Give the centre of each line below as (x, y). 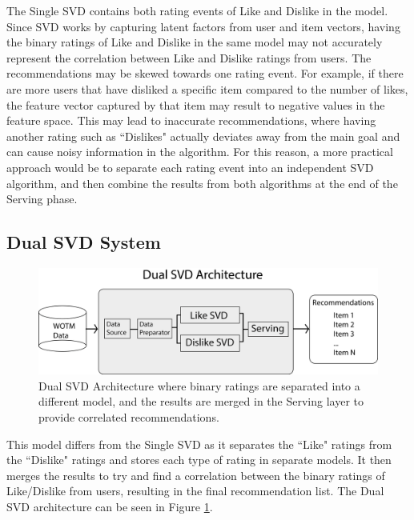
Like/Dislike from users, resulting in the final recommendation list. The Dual (195, 491)
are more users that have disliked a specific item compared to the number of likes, (207, 88)
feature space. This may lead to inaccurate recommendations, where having (191, 120)
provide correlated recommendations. (129, 417)
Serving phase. (42, 199)
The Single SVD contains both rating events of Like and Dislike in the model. (197, 10)
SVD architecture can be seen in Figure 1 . (110, 506)
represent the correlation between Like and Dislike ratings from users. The (189, 57)
